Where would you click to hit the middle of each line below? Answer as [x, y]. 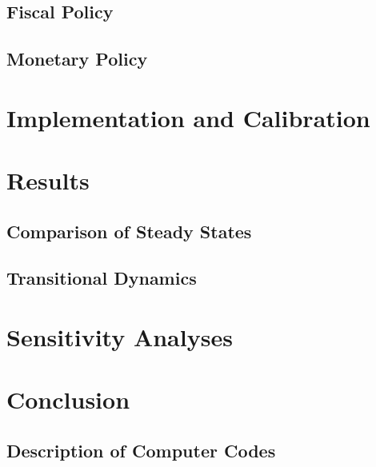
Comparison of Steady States [129, 231]
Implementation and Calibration [188, 117]
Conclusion [68, 399]
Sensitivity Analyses [120, 337]
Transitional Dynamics [102, 278]
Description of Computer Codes [141, 451]
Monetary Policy [77, 59]
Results [48, 180]
